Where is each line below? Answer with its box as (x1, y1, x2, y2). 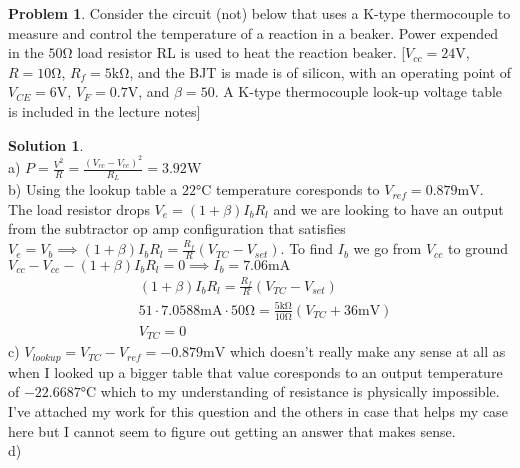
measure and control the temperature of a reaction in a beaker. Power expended (8, 22, 499, 43)
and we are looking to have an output (273, 198, 504, 219)
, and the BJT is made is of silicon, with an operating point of (129, 61, 512, 82)
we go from (353, 238, 422, 259)
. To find (280, 238, 334, 259)
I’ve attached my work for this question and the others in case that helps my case (8, 400, 508, 421)
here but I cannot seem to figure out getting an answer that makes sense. (8, 420, 456, 441)
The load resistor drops (8, 198, 150, 219)
